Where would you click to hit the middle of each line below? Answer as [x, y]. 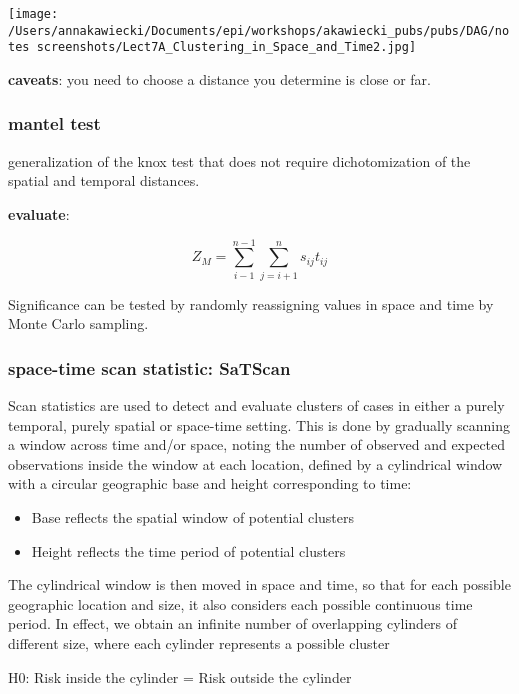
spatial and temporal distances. [104, 180]
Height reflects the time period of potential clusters [188, 550]
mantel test [54, 123]
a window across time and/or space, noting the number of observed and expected [257, 444]
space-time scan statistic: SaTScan [149, 367]
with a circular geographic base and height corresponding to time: [210, 483]
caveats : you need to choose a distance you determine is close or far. [219, 78]
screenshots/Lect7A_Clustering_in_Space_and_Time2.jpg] [226, 47]
